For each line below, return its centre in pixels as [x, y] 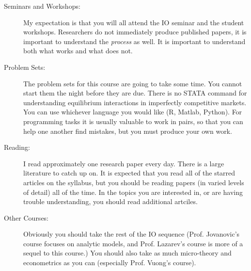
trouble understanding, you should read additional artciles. [110, 201]
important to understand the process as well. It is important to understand [134, 41]
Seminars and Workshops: [42, 6]
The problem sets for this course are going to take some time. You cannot [133, 83]
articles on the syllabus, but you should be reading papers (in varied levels [134, 182]
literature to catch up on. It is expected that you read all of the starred [129, 173]
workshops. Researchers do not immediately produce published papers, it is [135, 32]
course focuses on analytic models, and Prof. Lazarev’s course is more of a [133, 243]
